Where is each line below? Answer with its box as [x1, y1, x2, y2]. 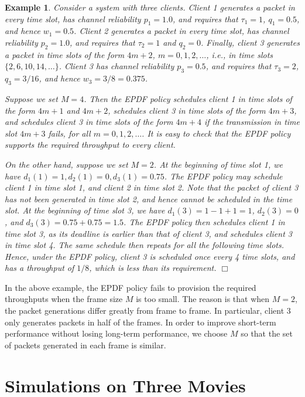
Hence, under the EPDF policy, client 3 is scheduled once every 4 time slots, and [5, 250, 295, 262]
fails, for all [48, 127, 91, 139]
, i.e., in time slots [206, 48, 273, 60]
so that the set [241, 327, 293, 340]
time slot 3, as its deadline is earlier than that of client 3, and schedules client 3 [5, 227, 292, 239]
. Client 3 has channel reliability [59, 60, 174, 72]
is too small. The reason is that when [136, 293, 270, 305]
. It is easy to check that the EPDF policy [142, 127, 291, 139]
